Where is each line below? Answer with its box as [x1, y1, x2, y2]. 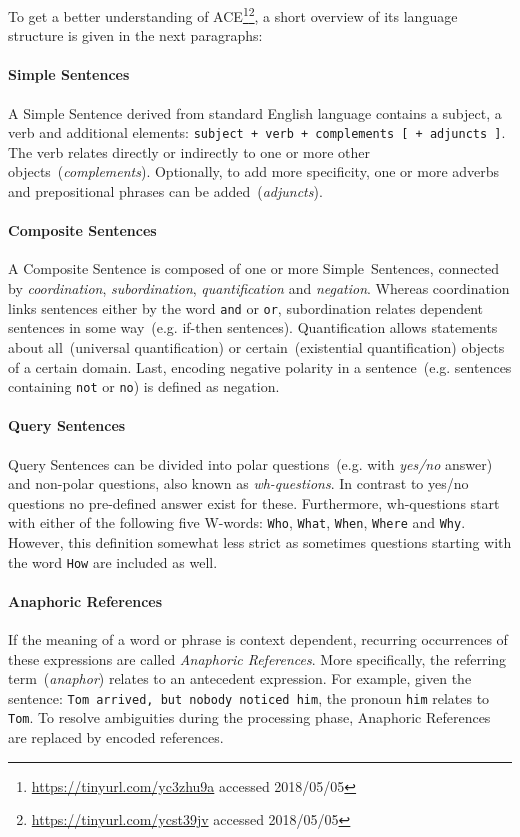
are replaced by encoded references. [8, 727, 224, 748]
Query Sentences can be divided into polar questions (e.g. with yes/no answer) [8, 453, 493, 474]
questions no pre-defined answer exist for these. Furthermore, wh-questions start [8, 492, 500, 513]
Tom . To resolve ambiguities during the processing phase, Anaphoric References [8, 707, 491, 728]
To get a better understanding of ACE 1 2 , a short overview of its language [8, 3, 458, 26]
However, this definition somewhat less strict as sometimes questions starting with [8, 531, 512, 552]
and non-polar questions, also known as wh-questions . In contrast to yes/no [8, 473, 469, 494]
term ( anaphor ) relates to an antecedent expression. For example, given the [8, 668, 472, 689]
